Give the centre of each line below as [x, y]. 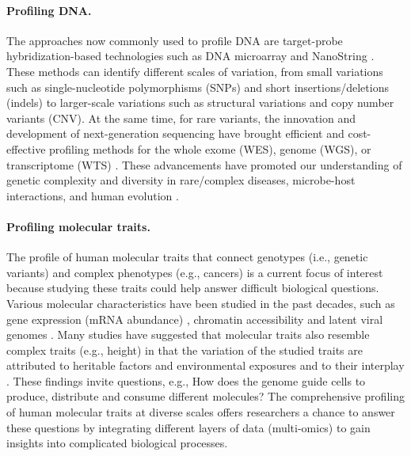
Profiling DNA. [49, 10]
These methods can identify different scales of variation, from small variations [195, 71]
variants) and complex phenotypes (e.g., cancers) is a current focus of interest [195, 272]
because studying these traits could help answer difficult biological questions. [193, 288]
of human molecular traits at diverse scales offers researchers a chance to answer [201, 412]
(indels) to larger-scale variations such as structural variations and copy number [200, 103]
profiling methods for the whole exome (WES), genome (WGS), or [210, 148]
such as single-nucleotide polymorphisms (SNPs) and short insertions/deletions [198, 87]
